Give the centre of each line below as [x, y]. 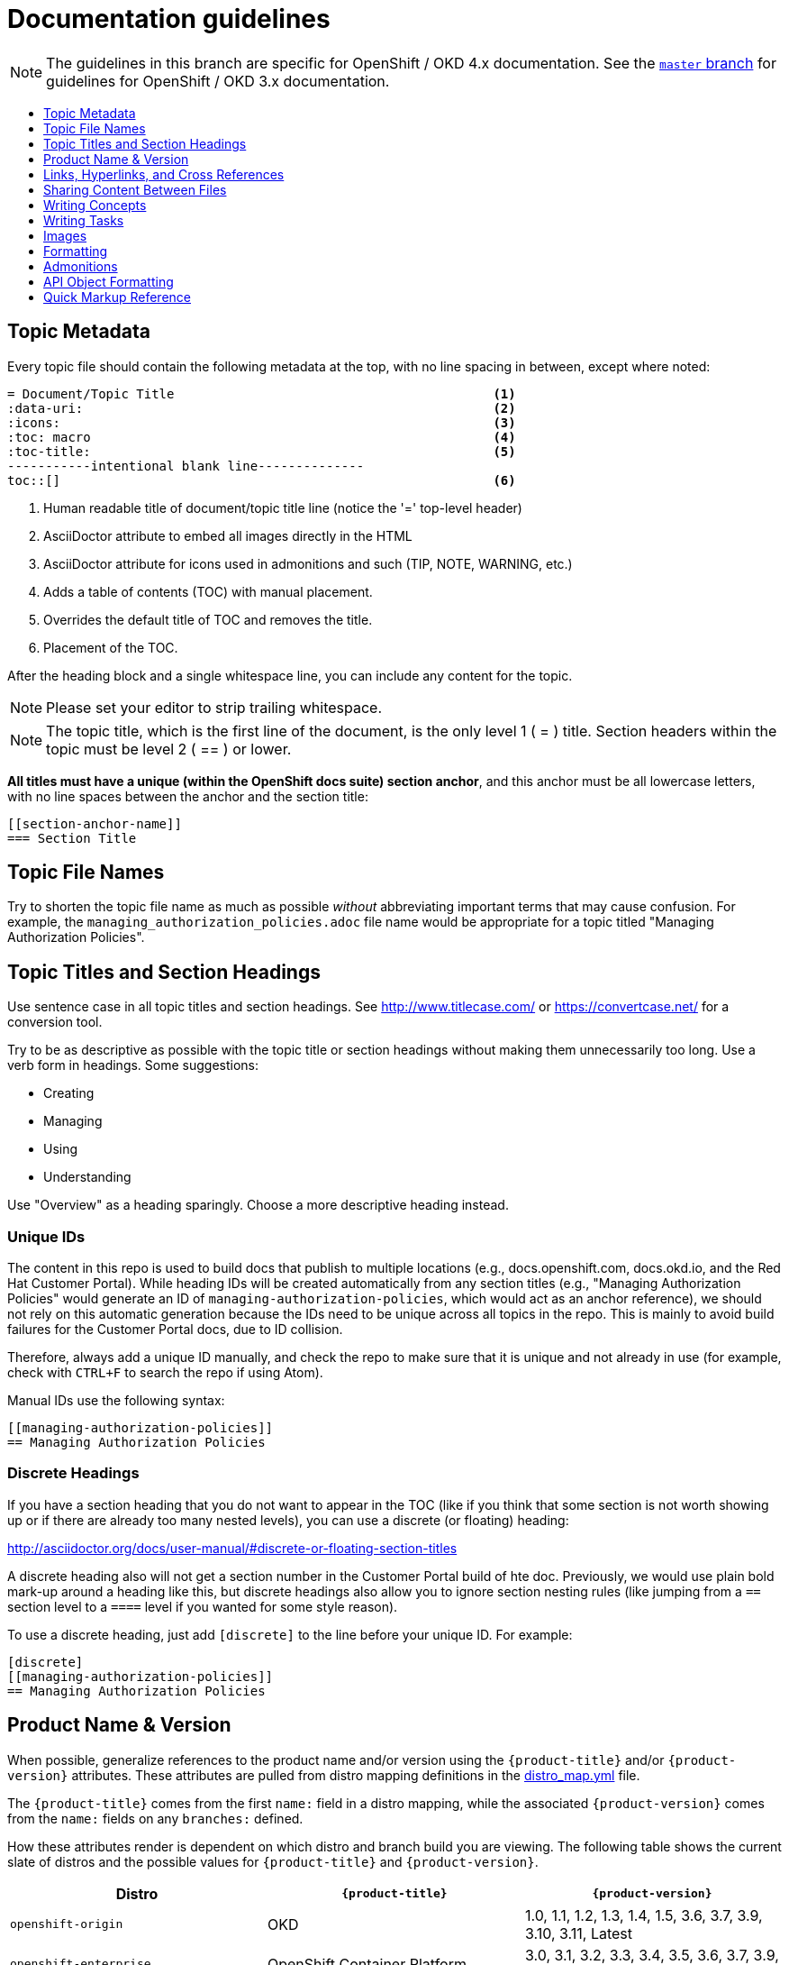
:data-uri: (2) [262, 408]
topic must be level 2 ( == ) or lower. [169, 749]
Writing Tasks [84, 220]
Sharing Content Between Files [135, 189]
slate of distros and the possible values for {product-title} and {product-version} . [273, 1861]
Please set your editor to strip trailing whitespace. [214, 707]
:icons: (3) [262, 422]
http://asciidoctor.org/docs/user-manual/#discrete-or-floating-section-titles [232, 1548]
